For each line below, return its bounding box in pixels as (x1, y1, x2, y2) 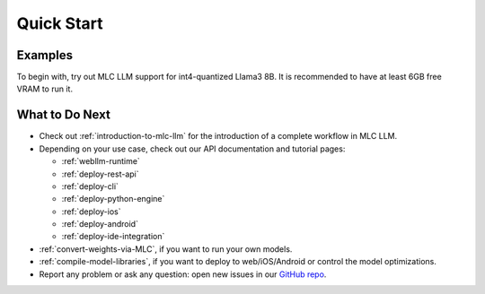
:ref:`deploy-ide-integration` (61, 231, 165, 242)
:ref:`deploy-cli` (61, 180, 119, 192)
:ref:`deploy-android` (61, 219, 139, 229)
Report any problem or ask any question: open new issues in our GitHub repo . (39, 269, 327, 280)
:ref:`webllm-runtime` (61, 156, 141, 167)
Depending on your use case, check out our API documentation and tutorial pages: (39, 143, 346, 154)
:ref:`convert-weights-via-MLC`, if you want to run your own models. (39, 243, 293, 255)
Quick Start (16, 13, 103, 33)
